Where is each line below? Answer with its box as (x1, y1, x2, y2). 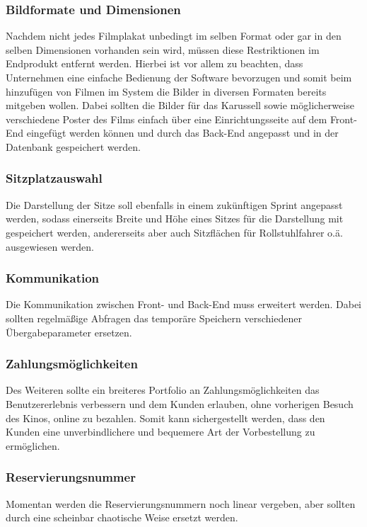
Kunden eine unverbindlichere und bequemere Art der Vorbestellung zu (6, 424, 315, 439)
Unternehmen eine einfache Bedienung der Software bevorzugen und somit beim (6, 70, 352, 84)
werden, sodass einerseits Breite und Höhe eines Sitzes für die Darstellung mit (6, 211, 344, 226)
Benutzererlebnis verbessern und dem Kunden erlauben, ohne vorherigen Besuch (6, 396, 354, 411)
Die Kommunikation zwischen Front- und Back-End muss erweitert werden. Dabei (6, 297, 362, 312)
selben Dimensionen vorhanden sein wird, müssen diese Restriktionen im (6, 42, 320, 57)
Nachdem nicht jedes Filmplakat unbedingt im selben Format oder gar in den (6, 28, 342, 43)
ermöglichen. (6, 438, 60, 453)
